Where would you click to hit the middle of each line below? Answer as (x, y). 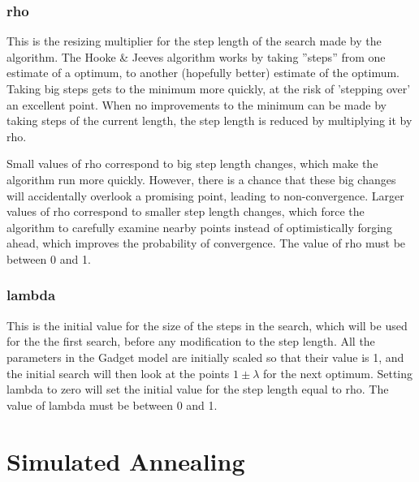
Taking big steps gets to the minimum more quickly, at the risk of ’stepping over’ (209, 88)
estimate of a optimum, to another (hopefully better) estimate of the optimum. (203, 73)
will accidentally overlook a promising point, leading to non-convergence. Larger (205, 195)
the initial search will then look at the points (118, 373)
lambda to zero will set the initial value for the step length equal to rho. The (198, 389)
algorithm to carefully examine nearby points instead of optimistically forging (199, 227)
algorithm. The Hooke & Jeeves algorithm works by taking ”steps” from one (196, 56)
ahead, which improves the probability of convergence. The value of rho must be (206, 243)
